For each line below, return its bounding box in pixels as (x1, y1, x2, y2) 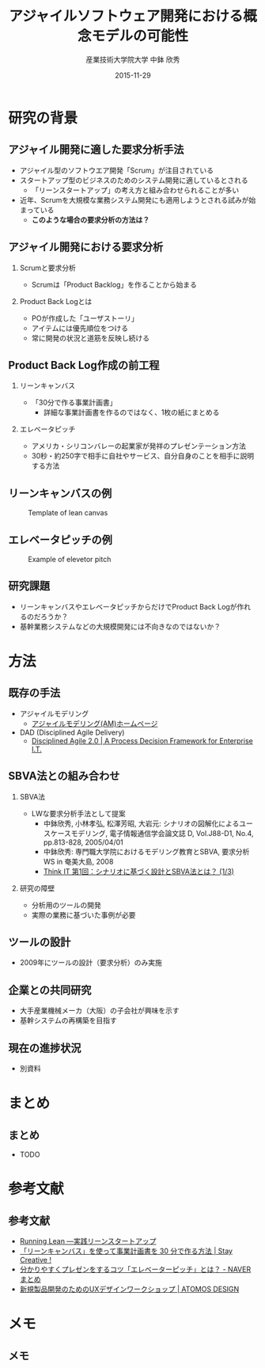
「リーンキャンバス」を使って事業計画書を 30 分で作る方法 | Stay (19, 1246, 233, 1256)
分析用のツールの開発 (31, 900, 101, 910)
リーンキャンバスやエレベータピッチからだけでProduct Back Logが (19, 602, 237, 611)
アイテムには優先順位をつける (31, 323, 129, 332)
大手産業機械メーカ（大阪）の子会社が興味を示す (19, 1006, 180, 1016)
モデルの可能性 (90, 27, 188, 45)
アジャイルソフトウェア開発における (9, 7, 244, 25)
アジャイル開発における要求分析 (8, 241, 164, 254)
